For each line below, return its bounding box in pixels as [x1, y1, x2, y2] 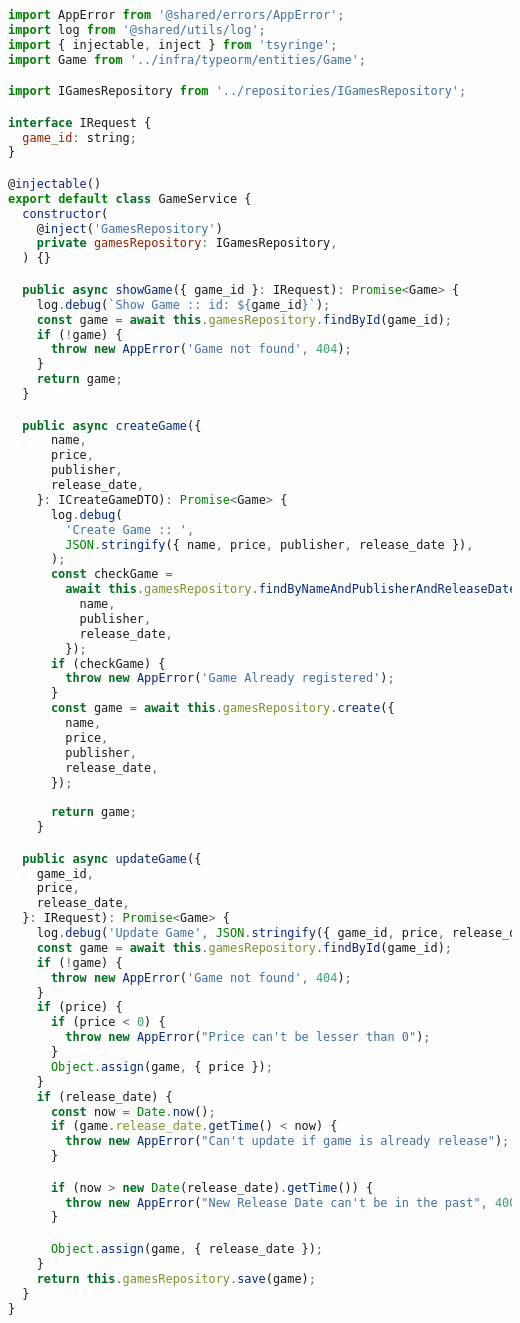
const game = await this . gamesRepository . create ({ [50, 701, 395, 716]
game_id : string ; [22, 130, 137, 145]
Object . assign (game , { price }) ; [50, 1059, 273, 1074]
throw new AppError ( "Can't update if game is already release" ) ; [65, 1134, 510, 1149]
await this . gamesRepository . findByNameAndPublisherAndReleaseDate [65, 582, 517, 597]
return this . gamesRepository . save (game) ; [36, 1271, 316, 1286]
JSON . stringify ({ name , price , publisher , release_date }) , [65, 537, 474, 552]
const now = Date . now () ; [50, 1104, 216, 1119]
